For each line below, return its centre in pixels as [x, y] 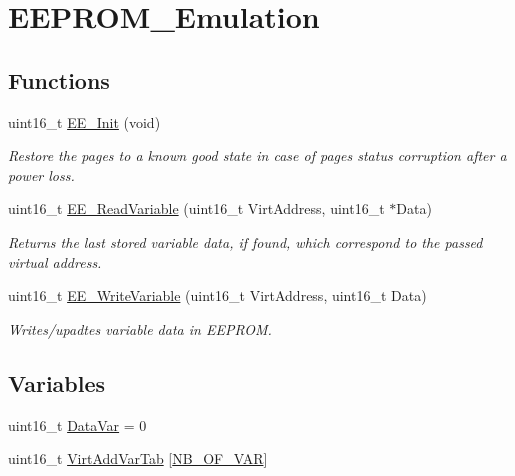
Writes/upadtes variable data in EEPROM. [140, 328]
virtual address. [55, 261]
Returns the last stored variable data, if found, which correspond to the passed [245, 241]
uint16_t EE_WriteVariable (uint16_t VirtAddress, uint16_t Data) [217, 295]
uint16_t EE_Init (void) [84, 121]
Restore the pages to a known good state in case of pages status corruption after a [257, 155]
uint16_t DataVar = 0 [77, 424]
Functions [59, 79]
